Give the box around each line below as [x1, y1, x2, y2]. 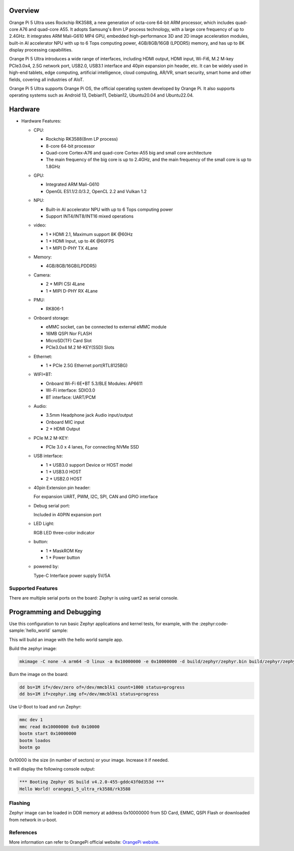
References [9, 829, 37, 836]
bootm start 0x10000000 [19, 731, 77, 736]
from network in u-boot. [9, 817, 57, 823]
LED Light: [33, 521, 55, 526]
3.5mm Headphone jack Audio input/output [46, 412, 133, 418]
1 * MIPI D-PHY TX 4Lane [46, 245, 98, 251]
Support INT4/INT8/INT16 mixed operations [46, 213, 134, 219]
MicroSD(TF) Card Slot [46, 337, 92, 343]
